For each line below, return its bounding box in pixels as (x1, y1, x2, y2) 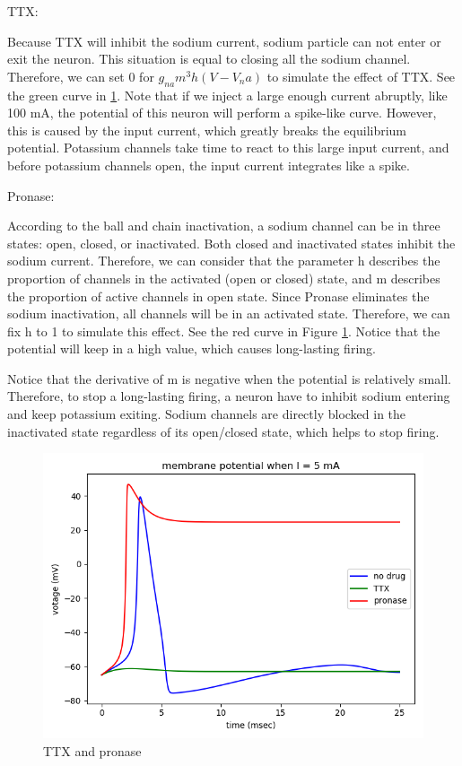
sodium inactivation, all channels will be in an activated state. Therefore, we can (7, 304, 450, 323)
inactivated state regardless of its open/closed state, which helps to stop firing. (7, 422, 440, 440)
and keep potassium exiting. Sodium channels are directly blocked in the (7, 405, 406, 423)
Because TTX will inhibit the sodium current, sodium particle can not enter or (7, 31, 441, 50)
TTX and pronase (43, 741, 142, 760)
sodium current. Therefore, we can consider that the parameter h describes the (7, 251, 440, 270)
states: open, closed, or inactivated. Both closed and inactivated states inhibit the (7, 233, 456, 252)
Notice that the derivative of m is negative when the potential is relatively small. (7, 369, 451, 387)
